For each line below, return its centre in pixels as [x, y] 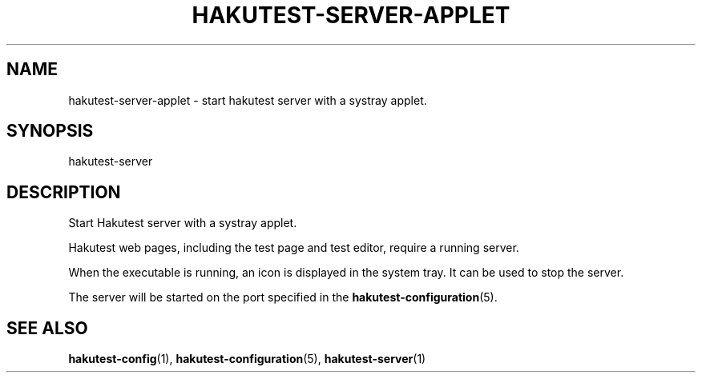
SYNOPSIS [50, 131]
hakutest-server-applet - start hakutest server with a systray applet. [248, 100]
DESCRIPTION [64, 192]
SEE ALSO [47, 328]
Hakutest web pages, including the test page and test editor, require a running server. [294, 248]
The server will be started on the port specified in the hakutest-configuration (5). [283, 297]
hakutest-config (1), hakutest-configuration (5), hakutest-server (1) [247, 359]
